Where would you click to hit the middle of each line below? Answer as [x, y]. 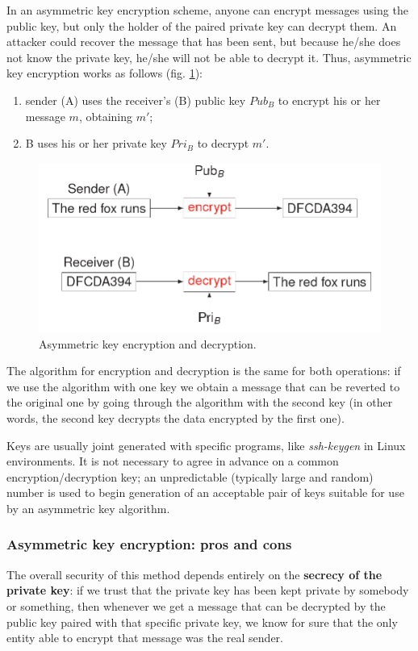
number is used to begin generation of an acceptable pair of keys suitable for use [205, 492]
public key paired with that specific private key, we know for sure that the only [202, 622]
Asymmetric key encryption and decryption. [148, 343]
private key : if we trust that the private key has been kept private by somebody [208, 590]
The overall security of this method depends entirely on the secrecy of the [194, 574]
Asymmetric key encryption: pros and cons [149, 544]
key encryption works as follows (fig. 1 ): [104, 73]
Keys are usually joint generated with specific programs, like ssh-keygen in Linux [206, 445]
